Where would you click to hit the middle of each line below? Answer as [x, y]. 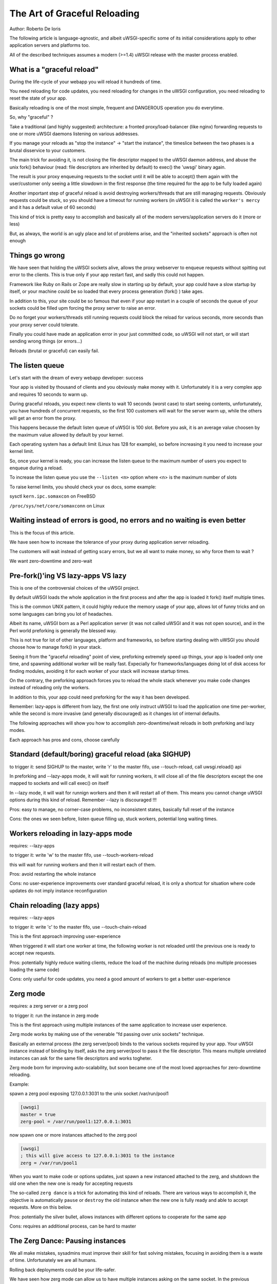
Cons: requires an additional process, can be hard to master [73, 1226]
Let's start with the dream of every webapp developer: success [76, 377]
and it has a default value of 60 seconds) [53, 207]
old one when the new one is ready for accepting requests [71, 1183]
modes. [17, 730]
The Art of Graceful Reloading [74, 13]
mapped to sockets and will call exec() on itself [59, 783]
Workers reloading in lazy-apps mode [71, 833]
